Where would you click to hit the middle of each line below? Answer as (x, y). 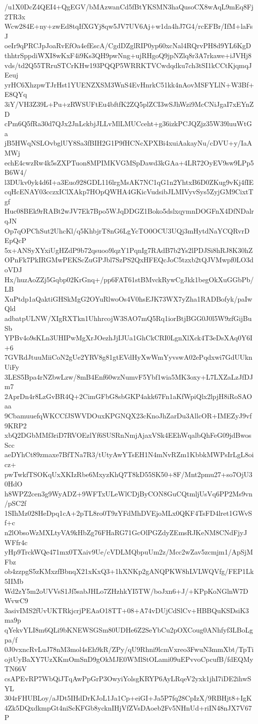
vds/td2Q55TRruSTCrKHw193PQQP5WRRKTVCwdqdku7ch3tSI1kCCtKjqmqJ (128, 65)
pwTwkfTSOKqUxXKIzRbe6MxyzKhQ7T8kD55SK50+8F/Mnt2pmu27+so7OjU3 (129, 474)
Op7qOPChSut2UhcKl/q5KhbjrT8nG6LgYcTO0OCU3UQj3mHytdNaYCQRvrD (127, 230)
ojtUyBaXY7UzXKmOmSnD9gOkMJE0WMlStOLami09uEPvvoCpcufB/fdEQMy (129, 659)
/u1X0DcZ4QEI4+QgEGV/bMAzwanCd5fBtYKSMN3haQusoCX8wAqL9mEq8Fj (129, 6)
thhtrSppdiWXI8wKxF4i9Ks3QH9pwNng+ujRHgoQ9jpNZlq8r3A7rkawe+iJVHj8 (128, 55)
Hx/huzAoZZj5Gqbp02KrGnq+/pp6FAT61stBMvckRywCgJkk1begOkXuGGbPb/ (129, 279)
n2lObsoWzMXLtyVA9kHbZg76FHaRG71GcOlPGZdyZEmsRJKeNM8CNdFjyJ (126, 532)
